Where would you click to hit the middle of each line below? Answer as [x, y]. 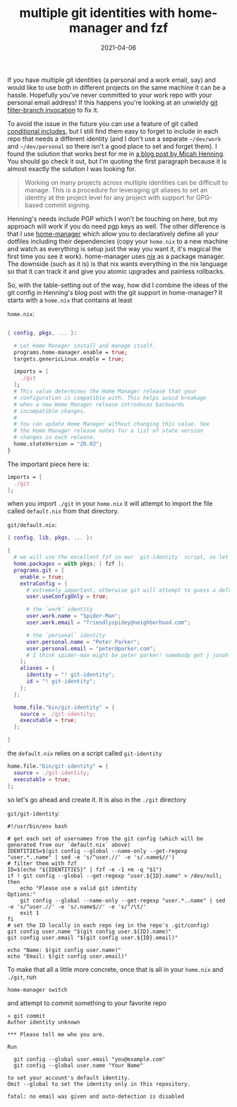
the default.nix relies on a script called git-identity [85, 753]
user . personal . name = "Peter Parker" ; [83, 642]
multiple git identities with [97, 13]
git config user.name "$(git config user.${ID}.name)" [90, 932]
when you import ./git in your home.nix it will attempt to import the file [110, 504]
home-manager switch [38, 990]
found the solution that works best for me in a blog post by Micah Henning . [116, 153]
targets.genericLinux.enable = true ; [69, 359]
